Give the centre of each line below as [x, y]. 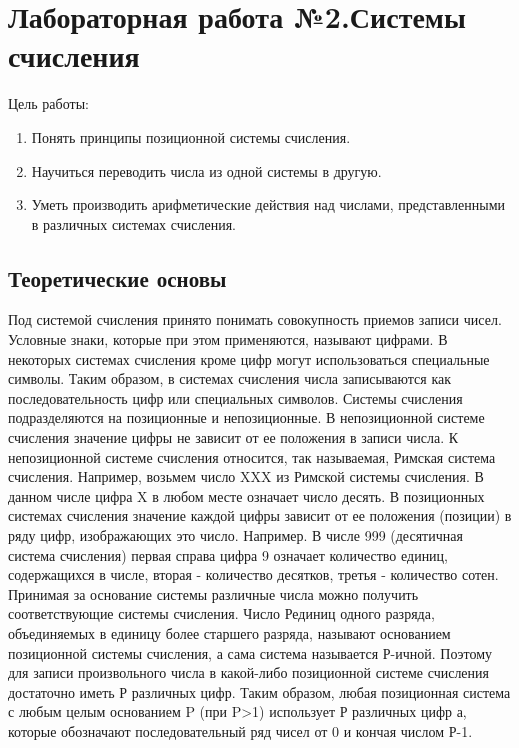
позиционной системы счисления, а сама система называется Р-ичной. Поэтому [250, 652]
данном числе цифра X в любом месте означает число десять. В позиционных [246, 495]
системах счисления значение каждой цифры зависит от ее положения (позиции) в [260, 515]
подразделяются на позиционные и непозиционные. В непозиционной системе [246, 417]
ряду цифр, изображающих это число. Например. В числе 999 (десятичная [235, 535]
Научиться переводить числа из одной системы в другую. [206, 170]
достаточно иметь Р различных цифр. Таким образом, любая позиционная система [259, 691]
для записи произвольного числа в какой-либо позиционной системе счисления [249, 672]
